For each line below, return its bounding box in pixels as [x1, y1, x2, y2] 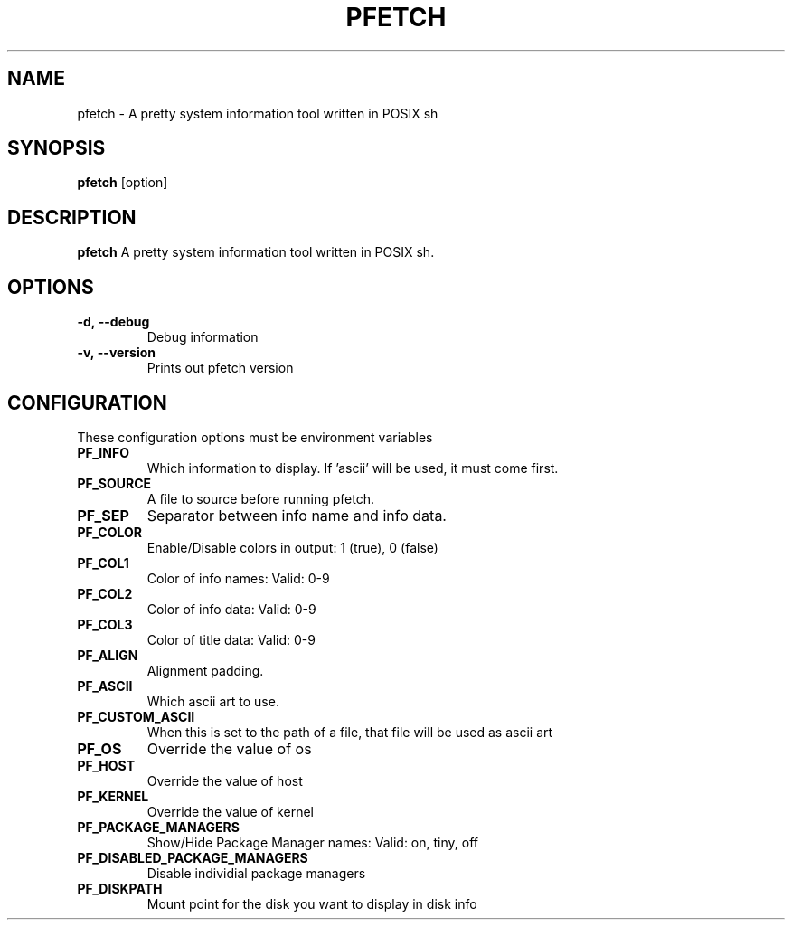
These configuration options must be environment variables [77, 429, 433, 445]
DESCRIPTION [7, 205, 137, 229]
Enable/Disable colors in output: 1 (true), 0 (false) [146, 539, 438, 555]
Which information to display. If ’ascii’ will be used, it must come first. [146, 459, 559, 476]
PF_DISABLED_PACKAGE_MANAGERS [77, 849, 308, 866]
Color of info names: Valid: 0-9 [146, 570, 330, 586]
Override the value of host [146, 772, 303, 789]
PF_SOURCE [77, 475, 152, 491]
